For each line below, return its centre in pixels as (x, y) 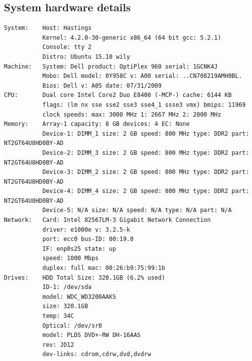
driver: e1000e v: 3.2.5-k (86, 229)
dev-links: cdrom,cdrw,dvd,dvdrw (97, 354)
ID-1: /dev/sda (67, 287)
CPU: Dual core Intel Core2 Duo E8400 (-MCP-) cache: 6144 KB (118, 95)
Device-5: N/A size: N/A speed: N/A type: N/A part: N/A (137, 210)
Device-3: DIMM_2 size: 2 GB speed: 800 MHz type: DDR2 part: (146, 172)
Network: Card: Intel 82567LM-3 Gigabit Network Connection (107, 220)
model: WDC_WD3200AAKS (79, 297)
